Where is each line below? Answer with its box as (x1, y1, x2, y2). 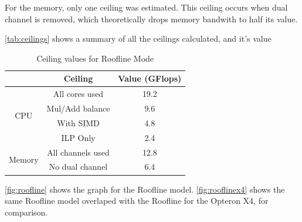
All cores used (53, 88, 104, 100)
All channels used (47, 146, 110, 158)
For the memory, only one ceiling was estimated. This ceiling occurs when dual (5, 1, 288, 13)
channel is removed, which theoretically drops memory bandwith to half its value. (5, 12, 298, 25)
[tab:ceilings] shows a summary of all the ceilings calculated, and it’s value (5, 32, 272, 45)
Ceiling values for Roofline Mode (36, 52, 154, 64)
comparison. (5, 206, 48, 218)
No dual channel (49, 160, 108, 173)
